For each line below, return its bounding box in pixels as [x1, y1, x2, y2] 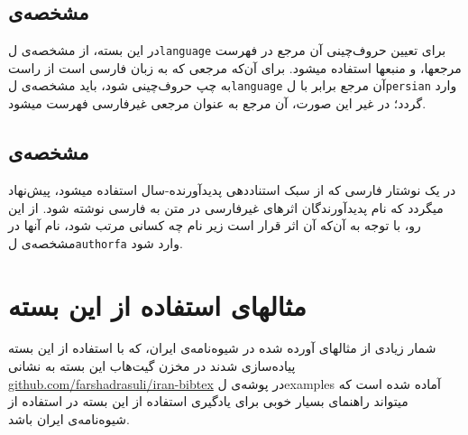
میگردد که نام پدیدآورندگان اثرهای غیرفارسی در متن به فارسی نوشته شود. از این [8, 198, 444, 217]
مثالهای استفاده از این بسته [8, 286, 307, 323]
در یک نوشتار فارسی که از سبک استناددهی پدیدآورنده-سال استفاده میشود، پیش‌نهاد [8, 180, 456, 199]
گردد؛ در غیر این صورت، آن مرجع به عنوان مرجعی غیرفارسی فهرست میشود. [8, 94, 427, 113]
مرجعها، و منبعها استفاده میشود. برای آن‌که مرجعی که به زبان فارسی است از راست [8, 58, 462, 77]
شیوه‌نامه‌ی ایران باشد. [8, 409, 130, 428]
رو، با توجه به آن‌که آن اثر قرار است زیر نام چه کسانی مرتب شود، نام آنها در [8, 216, 421, 235]
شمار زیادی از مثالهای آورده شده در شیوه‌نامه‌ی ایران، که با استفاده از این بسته [8, 338, 436, 357]
